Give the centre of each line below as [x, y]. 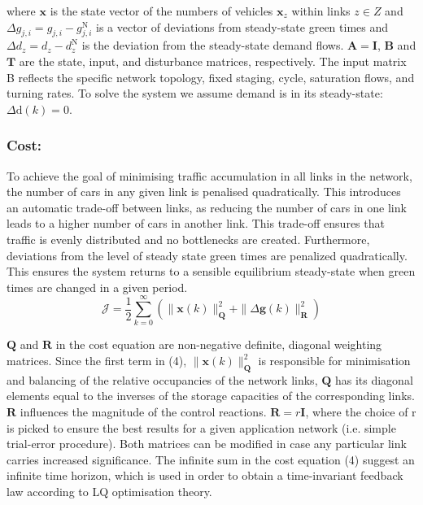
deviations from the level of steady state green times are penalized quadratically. [207, 255]
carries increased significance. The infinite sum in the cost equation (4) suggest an [211, 459]
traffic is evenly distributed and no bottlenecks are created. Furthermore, [188, 239]
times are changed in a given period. [97, 287]
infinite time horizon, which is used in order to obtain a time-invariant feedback [205, 475]
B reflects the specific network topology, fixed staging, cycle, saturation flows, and [211, 77]
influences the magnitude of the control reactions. [143, 412]
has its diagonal [374, 379]
